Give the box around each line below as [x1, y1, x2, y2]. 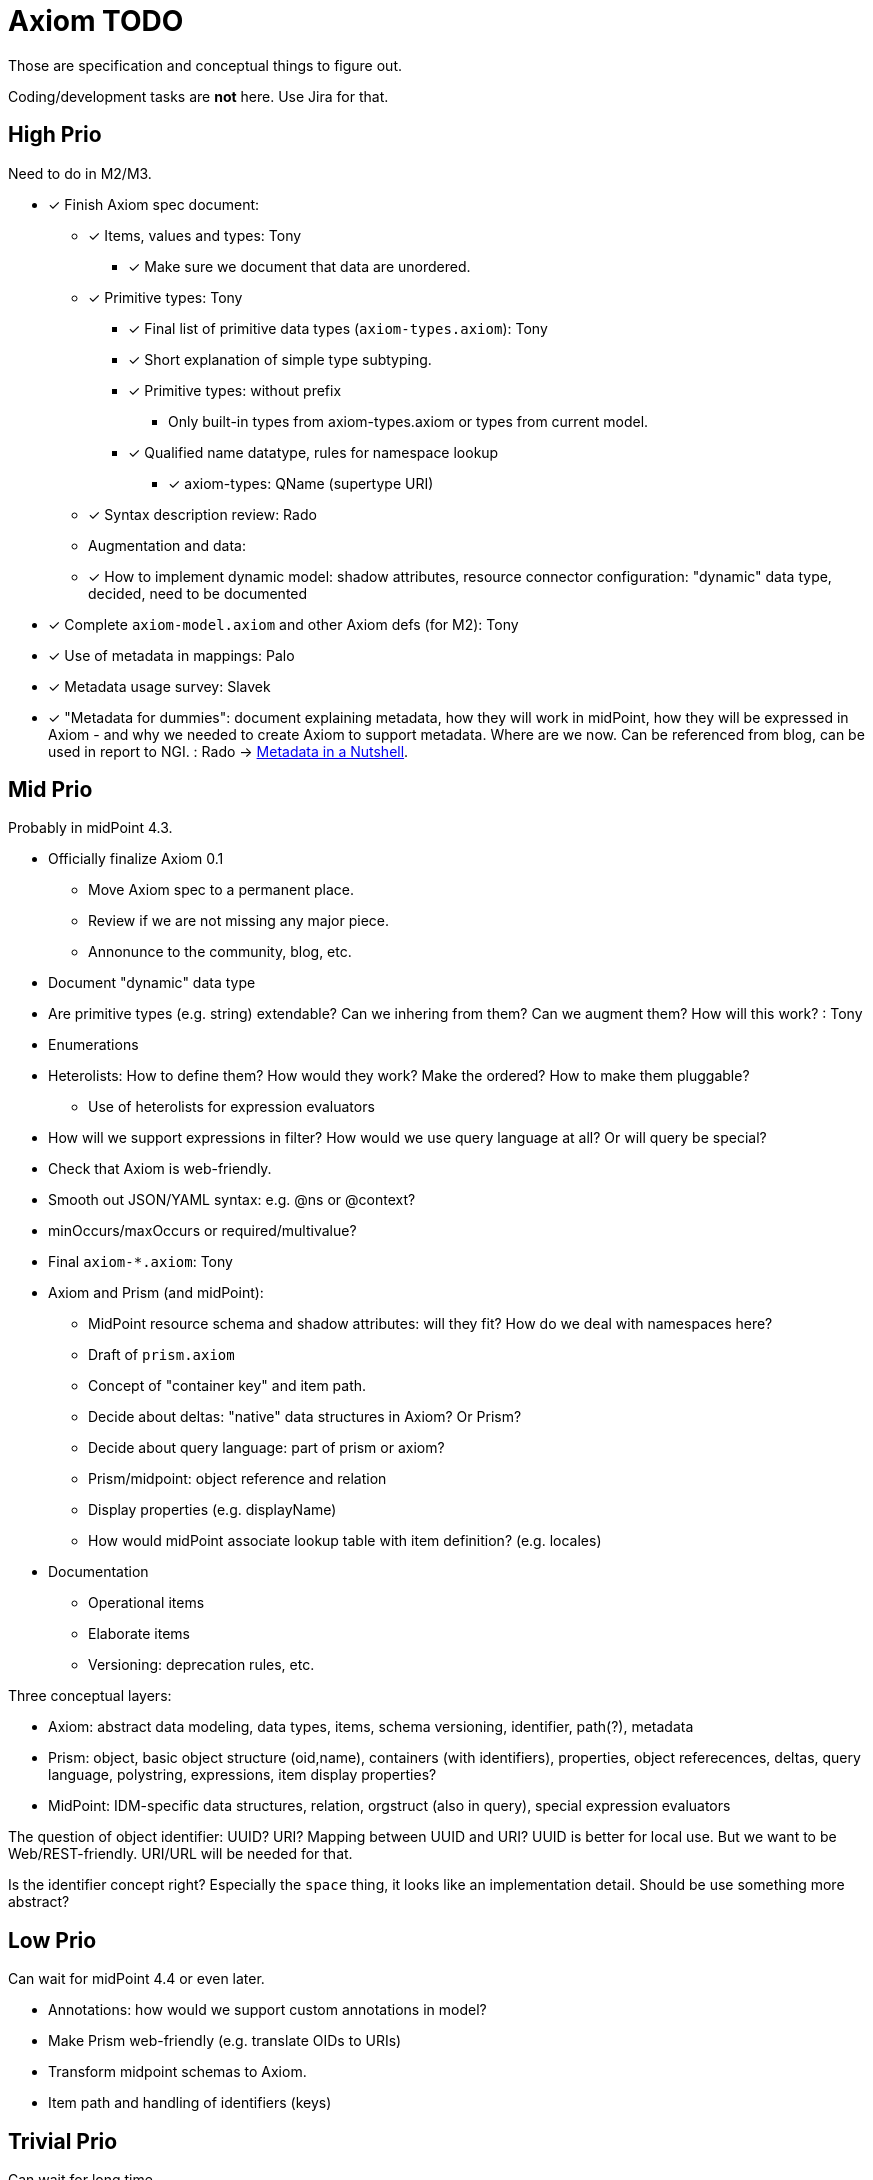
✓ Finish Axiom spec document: [48, 195, 260, 213]
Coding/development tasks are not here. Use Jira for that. [8, 87, 389, 105]
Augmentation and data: [88, 536, 246, 554]
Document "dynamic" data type [48, 974, 256, 992]
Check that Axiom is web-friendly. [48, 1160, 272, 1178]
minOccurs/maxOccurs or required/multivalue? [48, 1222, 357, 1240]
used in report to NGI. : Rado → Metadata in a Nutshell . [48, 742, 409, 760]
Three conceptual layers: [8, 1687, 172, 1705]
